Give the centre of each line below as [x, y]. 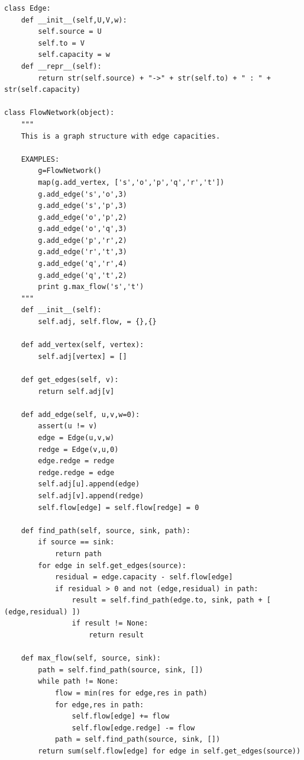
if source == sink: [76, 542]
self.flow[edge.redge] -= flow [133, 728]
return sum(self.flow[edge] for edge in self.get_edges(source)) [169, 751]
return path [78, 554]
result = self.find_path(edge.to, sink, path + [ [172, 600]
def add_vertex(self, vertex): [83, 345]
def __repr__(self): [61, 66]
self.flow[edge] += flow [121, 716]
